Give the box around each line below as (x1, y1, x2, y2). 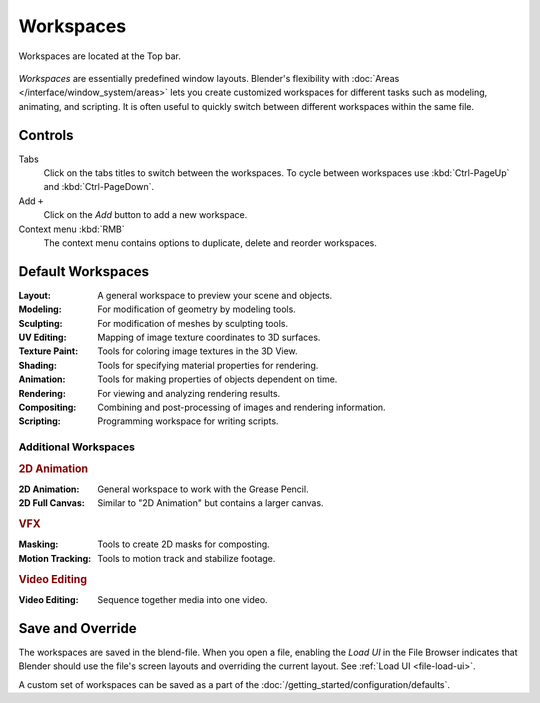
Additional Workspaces (18, 440, 135, 454)
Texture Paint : (18, 345, 79, 357)
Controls (18, 126, 74, 144)
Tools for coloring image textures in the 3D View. (97, 345, 299, 357)
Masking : (18, 538, 59, 550)
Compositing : (18, 401, 77, 413)
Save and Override (18, 620, 137, 637)
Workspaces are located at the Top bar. (18, 50, 182, 62)
